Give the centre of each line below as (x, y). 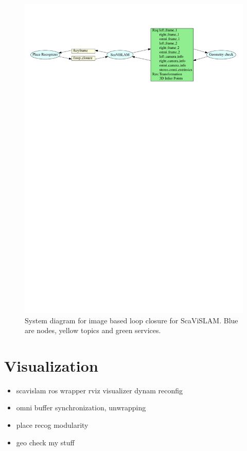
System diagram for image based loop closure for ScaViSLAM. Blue (131, 320)
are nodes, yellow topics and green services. (93, 330)
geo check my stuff (45, 442)
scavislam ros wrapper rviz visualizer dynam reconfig (100, 390)
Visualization (51, 365)
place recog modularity (52, 425)
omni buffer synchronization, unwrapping (81, 407)
